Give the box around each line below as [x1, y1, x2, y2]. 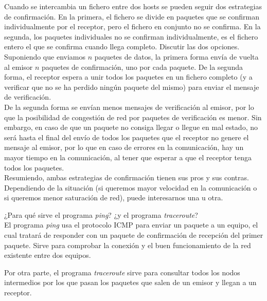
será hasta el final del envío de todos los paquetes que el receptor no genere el [4, 131, 249, 142]
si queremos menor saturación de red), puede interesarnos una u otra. [4, 192, 223, 203]
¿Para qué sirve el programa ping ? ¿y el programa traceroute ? [4, 209, 198, 220]
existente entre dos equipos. [4, 250, 91, 260]
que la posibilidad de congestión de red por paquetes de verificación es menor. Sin [4, 111, 262, 122]
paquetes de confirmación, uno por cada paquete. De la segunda [42, 61, 243, 72]
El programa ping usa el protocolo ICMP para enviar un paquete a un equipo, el [4, 219, 258, 230]
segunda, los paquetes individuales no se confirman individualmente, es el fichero [4, 31, 258, 42]
